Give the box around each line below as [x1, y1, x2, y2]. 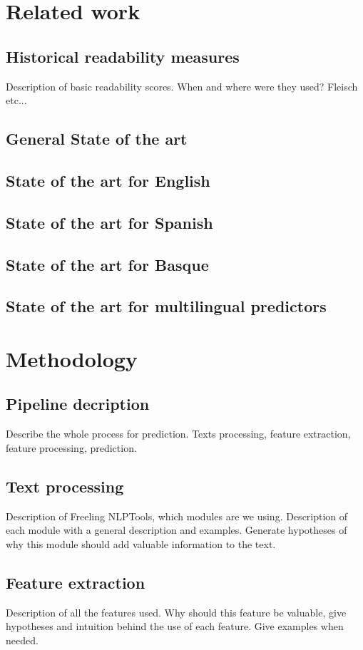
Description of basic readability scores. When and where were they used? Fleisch [6, 78, 358, 93]
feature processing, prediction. [6, 440, 137, 455]
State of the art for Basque [6, 253, 209, 275]
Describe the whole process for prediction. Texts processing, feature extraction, [6, 426, 351, 441]
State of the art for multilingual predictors [6, 295, 327, 317]
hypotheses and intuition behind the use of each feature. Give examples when [6, 619, 344, 634]
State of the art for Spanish [6, 211, 213, 233]
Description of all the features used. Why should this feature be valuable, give [6, 604, 347, 619]
